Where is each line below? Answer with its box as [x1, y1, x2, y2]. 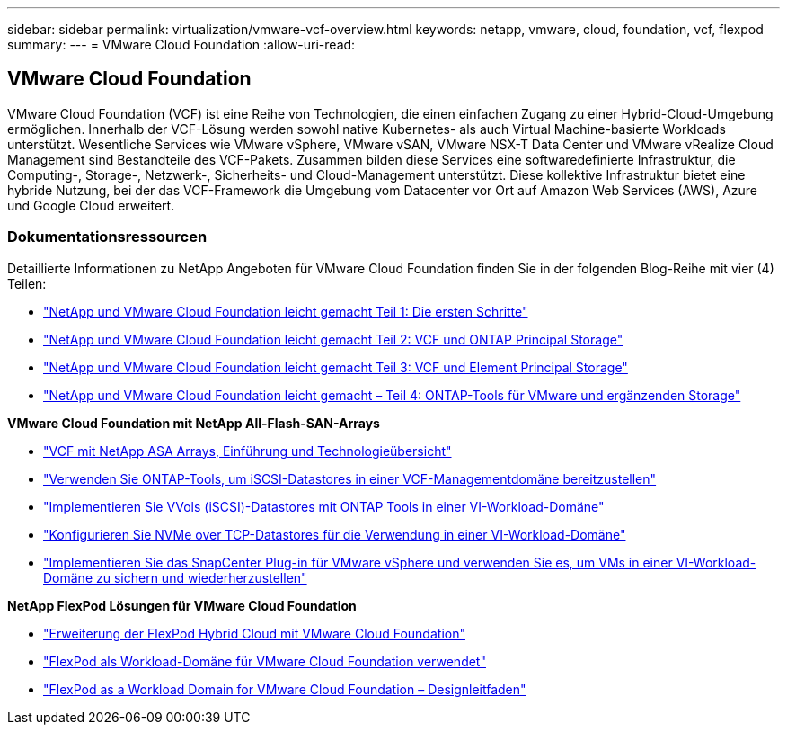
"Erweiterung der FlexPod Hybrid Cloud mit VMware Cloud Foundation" [43, 625, 465, 641]
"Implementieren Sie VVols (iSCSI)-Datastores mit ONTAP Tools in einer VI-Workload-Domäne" [43, 498, 605, 514]
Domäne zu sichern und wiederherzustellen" [43, 569, 307, 585]
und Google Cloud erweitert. [7, 197, 175, 213]
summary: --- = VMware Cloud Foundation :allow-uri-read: [7, 37, 356, 52]
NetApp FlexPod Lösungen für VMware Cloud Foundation [7, 597, 357, 613]
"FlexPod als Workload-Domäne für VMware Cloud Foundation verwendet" [43, 653, 486, 669]
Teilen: [7, 275, 47, 291]
